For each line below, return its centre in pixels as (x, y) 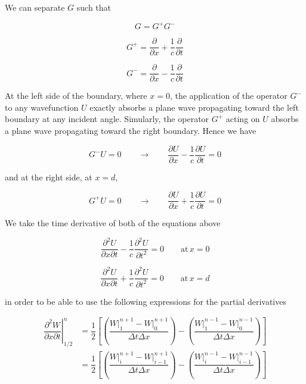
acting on (243, 119)
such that (94, 7)
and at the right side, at (49, 177)
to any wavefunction (42, 107)
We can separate (35, 7)
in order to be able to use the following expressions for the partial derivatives (146, 301)
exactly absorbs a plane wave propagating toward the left (194, 107)
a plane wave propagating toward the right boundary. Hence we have (131, 130)
